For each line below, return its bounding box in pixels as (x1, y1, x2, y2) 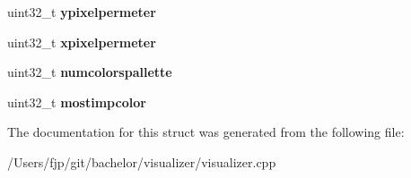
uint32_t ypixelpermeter (7, 3, 156, 21)
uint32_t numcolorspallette (7, 63, 172, 81)
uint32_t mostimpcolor (7, 92, 146, 111)
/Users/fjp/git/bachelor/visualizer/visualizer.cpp (7, 152, 276, 171)
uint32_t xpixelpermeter (7, 32, 156, 51)
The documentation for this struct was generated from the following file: (7, 123, 405, 141)
